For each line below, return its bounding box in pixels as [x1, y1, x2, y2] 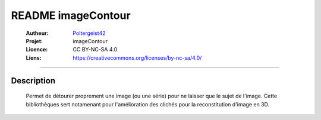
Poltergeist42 [73, 30, 106, 37]
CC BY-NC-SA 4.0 [73, 46, 118, 53]
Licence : [26, 46, 48, 53]
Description [11, 76, 56, 86]
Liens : [26, 54, 42, 61]
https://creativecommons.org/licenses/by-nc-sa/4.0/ [73, 54, 202, 61]
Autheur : [26, 30, 49, 37]
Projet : [26, 37, 43, 44]
